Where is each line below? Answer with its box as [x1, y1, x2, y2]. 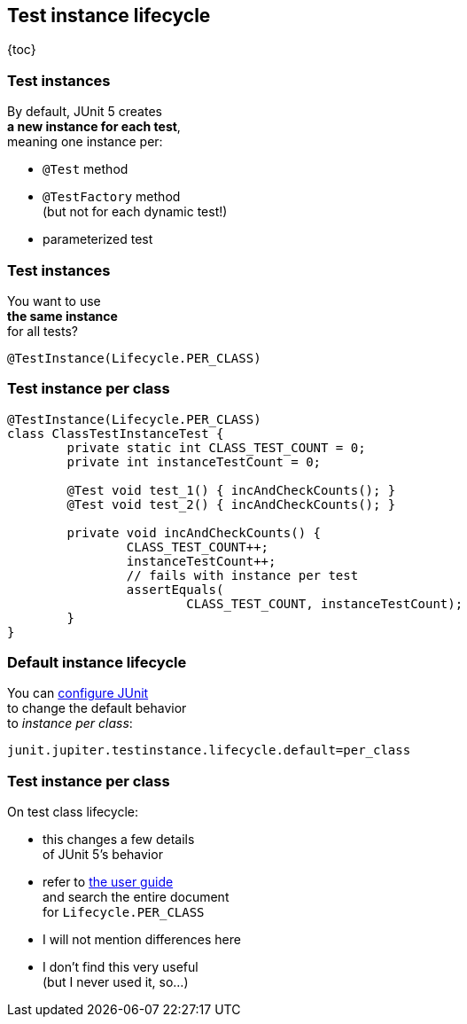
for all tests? [7, 323, 78, 339]
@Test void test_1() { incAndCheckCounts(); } [66, 482, 396, 497]
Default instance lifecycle [7, 653, 187, 672]
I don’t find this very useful [43, 959, 198, 975]
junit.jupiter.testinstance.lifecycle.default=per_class [7, 743, 411, 758]
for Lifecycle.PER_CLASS [43, 904, 205, 920]
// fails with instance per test [126, 567, 359, 582]
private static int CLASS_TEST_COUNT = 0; [66, 440, 366, 455]
